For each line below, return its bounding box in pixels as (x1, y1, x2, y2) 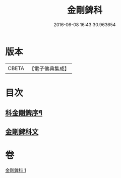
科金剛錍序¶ (5, 109, 43, 117)
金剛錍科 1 (5, 167, 26, 173)
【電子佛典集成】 (29, 65, 70, 72)
